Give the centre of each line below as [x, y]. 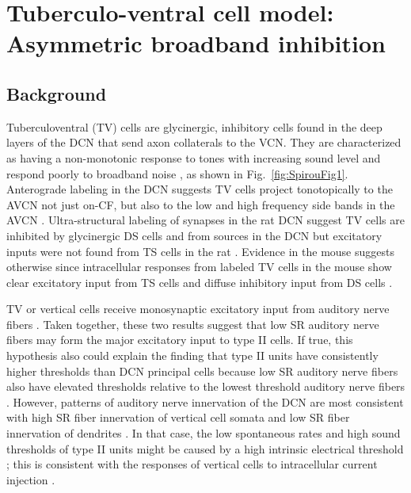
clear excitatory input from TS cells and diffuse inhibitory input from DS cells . [200, 282]
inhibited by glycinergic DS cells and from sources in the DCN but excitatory [194, 235]
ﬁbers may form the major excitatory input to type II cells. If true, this [180, 340]
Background [57, 93]
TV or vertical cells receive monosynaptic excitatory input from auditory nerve [198, 309]
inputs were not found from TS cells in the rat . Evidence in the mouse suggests [200, 251]
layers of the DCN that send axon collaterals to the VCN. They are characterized [204, 142]
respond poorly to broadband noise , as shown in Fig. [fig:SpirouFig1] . [177, 173]
